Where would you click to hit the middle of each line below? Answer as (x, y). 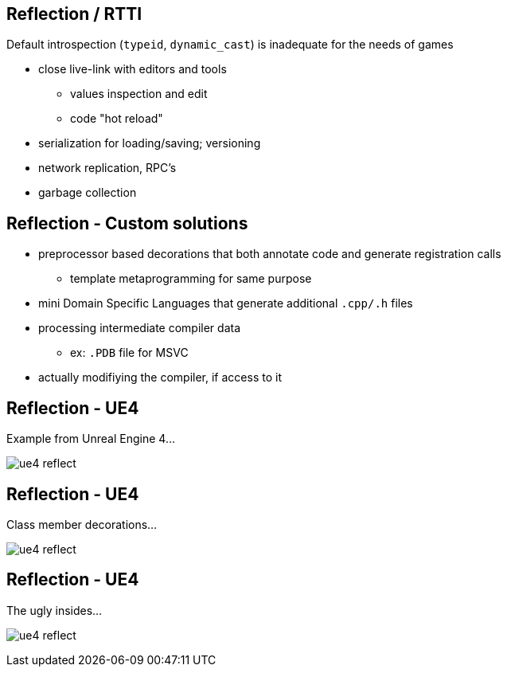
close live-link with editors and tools (133, 69)
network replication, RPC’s (107, 168)
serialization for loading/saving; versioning (150, 143)
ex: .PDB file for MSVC (129, 353)
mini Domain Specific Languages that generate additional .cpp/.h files (226, 303)
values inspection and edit (139, 94)
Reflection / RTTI (74, 14)
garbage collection (88, 193)
